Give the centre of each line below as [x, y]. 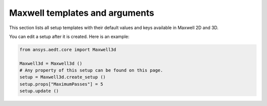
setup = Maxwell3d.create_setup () [63, 77]
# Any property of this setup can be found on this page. [91, 71]
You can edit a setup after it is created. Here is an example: [69, 36]
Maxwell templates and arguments [82, 13]
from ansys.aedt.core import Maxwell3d [68, 50]
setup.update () [39, 91]
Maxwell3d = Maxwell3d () [51, 63]
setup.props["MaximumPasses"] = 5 [61, 84]
